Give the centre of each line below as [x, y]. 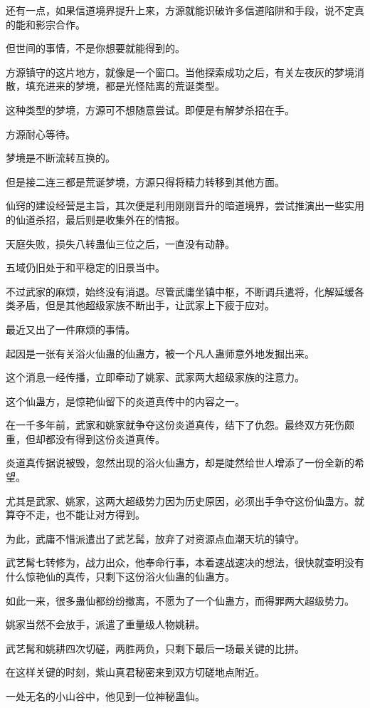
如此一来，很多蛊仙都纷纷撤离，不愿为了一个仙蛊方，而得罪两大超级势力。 [180, 600]
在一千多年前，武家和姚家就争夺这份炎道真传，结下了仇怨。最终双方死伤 [175, 425]
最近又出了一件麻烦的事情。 [70, 329]
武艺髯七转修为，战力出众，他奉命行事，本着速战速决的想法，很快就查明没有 [185, 562]
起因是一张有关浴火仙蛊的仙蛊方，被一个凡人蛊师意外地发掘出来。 [160, 353]
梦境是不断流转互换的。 [60, 158]
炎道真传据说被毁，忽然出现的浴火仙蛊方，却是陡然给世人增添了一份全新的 [180, 463]
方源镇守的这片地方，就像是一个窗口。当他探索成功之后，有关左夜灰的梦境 [180, 72]
